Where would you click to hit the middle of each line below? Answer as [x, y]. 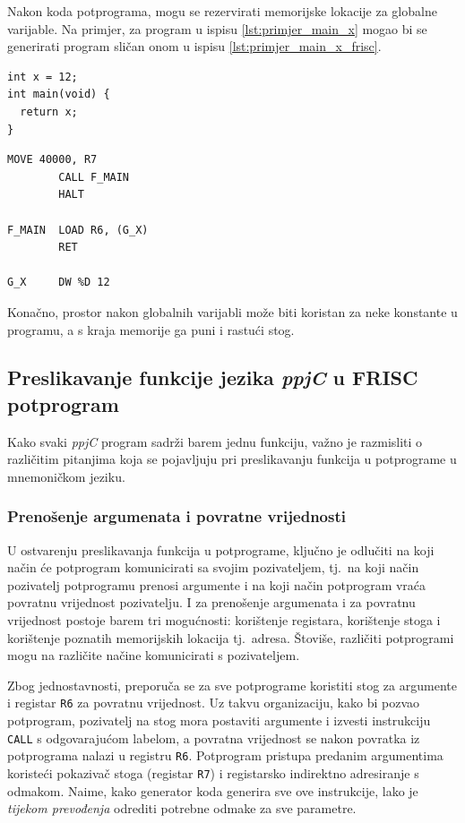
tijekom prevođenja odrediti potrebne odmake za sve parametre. [182, 808]
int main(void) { [59, 94]
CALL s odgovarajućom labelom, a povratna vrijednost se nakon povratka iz [214, 737]
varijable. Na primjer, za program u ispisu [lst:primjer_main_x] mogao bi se [217, 28]
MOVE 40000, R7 [52, 160]
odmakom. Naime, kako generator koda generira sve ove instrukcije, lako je [213, 790]
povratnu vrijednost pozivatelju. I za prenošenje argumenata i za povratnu [211, 602]
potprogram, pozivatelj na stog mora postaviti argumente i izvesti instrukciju [219, 720]
